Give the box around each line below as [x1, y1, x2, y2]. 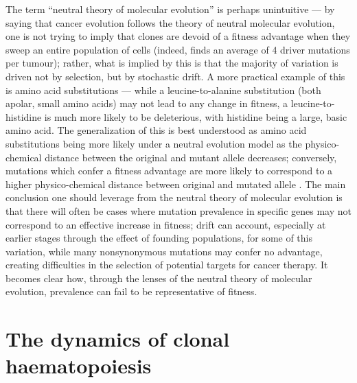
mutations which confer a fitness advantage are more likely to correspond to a [5, 163, 333, 178]
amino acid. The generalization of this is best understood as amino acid [5, 123, 307, 137]
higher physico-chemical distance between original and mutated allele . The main [5, 176, 346, 191]
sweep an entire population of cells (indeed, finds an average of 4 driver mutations [5, 42, 350, 56]
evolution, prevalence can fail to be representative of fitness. [5, 284, 257, 299]
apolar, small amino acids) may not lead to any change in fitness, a [5, 96, 288, 111]
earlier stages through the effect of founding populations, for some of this [5, 231, 313, 245]
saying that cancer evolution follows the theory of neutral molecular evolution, [5, 15, 335, 30]
